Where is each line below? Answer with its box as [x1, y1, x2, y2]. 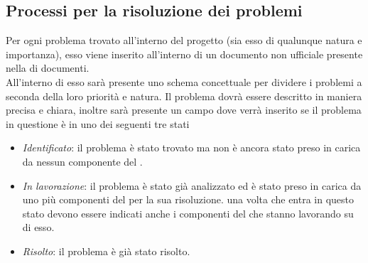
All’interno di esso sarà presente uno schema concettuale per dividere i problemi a [6, 74, 362, 89]
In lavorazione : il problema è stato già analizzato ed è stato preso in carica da [22, 178, 362, 193]
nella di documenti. [6, 60, 90, 75]
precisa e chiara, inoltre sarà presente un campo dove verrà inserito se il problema [6, 102, 362, 117]
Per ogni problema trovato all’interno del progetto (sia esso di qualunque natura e [6, 33, 362, 48]
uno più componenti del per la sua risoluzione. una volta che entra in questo [22, 192, 355, 207]
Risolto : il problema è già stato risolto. [22, 243, 190, 258]
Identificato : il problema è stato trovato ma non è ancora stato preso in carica [22, 140, 361, 155]
